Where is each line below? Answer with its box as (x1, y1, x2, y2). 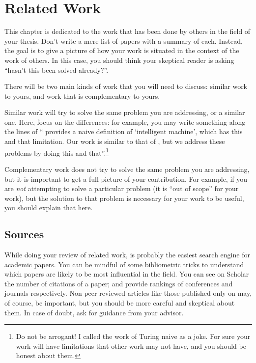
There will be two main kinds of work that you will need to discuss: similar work (4, 81, 248, 91)
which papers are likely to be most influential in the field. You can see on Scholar (4, 269, 249, 279)
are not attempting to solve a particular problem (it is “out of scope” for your (4, 183, 239, 194)
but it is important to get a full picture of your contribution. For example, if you (4, 173, 248, 184)
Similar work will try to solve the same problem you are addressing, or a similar (4, 107, 245, 117)
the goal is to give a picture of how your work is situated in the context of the (4, 45, 239, 56)
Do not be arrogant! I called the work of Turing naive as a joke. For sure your (16, 331, 251, 341)
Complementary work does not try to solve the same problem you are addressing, (4, 164, 250, 174)
